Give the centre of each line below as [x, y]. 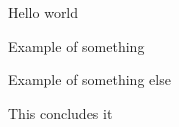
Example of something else [89, 79]
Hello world [43, 12]
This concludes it [60, 112]
